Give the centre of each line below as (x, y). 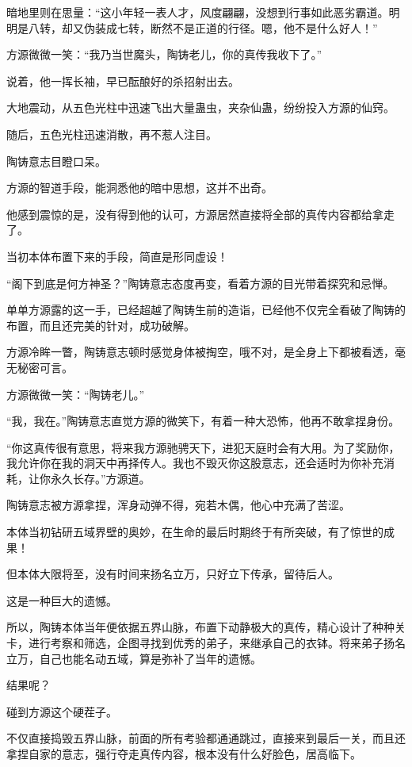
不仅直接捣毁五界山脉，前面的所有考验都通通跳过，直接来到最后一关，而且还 (206, 738)
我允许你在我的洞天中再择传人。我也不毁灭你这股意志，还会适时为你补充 (195, 463)
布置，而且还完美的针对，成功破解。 (101, 325)
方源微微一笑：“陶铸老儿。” (76, 394)
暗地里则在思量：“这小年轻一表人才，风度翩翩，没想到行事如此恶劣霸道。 (198, 12)
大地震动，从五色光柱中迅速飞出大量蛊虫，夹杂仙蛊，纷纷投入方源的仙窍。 (200, 107)
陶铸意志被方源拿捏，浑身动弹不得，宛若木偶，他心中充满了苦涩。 (178, 505)
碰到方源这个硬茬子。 (62, 711)
